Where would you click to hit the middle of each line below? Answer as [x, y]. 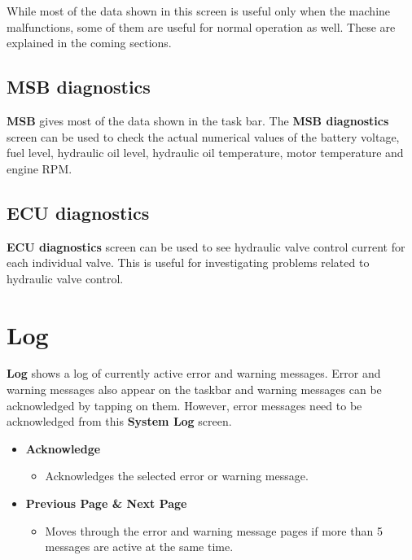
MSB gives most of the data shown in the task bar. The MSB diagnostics [198, 120]
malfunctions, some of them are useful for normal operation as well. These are [201, 26]
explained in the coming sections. [89, 43]
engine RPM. [39, 168]
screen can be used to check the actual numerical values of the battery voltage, [203, 136]
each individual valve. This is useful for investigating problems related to [188, 262]
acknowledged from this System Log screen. [119, 421]
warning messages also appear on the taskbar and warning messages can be [194, 389]
